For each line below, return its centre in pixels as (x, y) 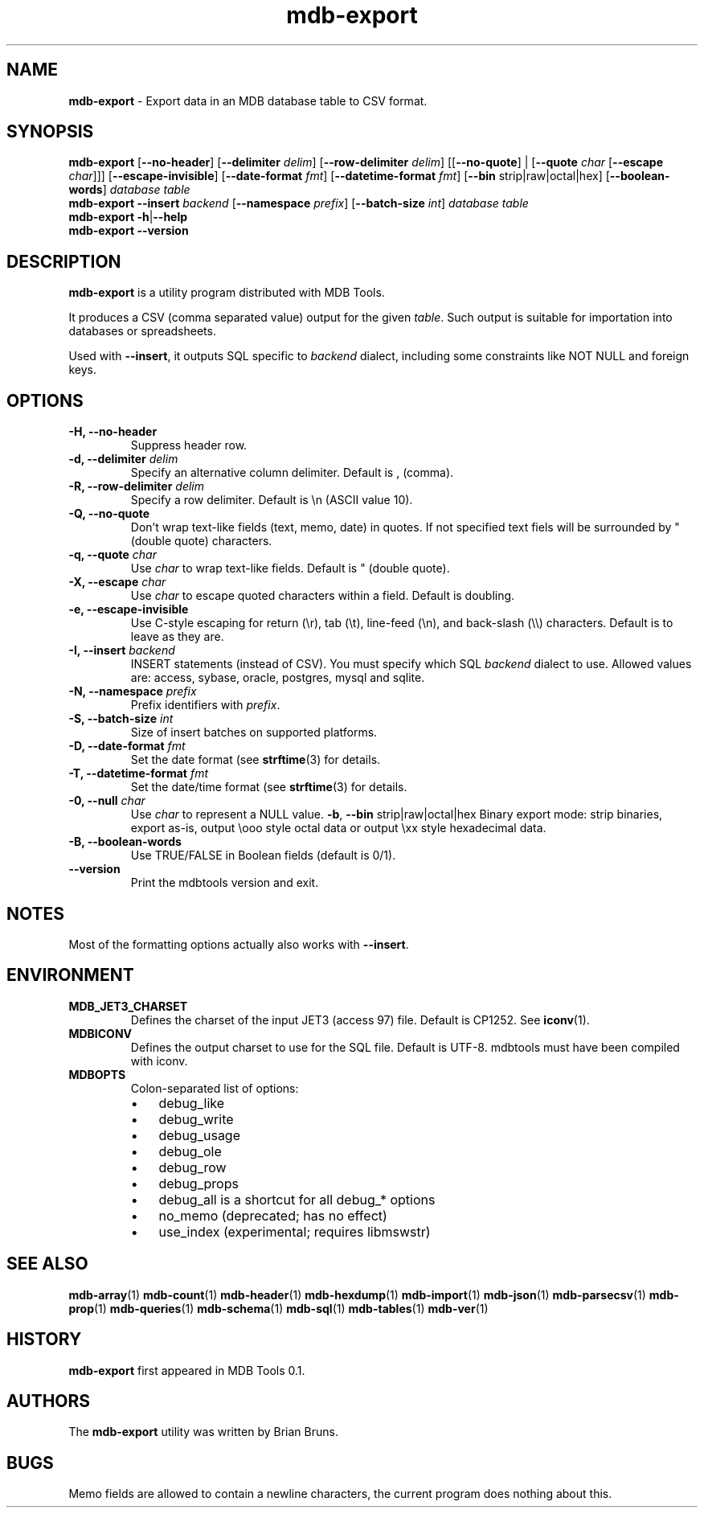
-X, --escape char (117, 582)
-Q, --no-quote (109, 514)
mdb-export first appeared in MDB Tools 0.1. (187, 1370)
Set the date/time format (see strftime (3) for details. (269, 787)
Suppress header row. (189, 445)
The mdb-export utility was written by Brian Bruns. (203, 1432)
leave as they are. (177, 637)
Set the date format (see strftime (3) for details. (256, 760)
